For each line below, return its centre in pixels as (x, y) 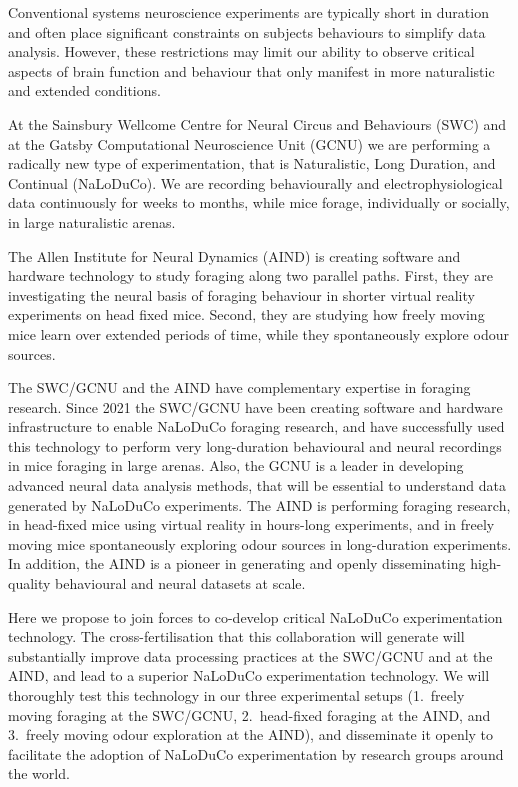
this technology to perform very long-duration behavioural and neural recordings (255, 445)
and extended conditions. (84, 90)
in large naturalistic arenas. (92, 221)
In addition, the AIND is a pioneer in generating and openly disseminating (237, 563)
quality (29, 583)
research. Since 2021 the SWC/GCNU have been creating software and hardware (255, 406)
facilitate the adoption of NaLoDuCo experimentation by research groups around (256, 753)
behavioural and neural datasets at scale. (180, 583)
